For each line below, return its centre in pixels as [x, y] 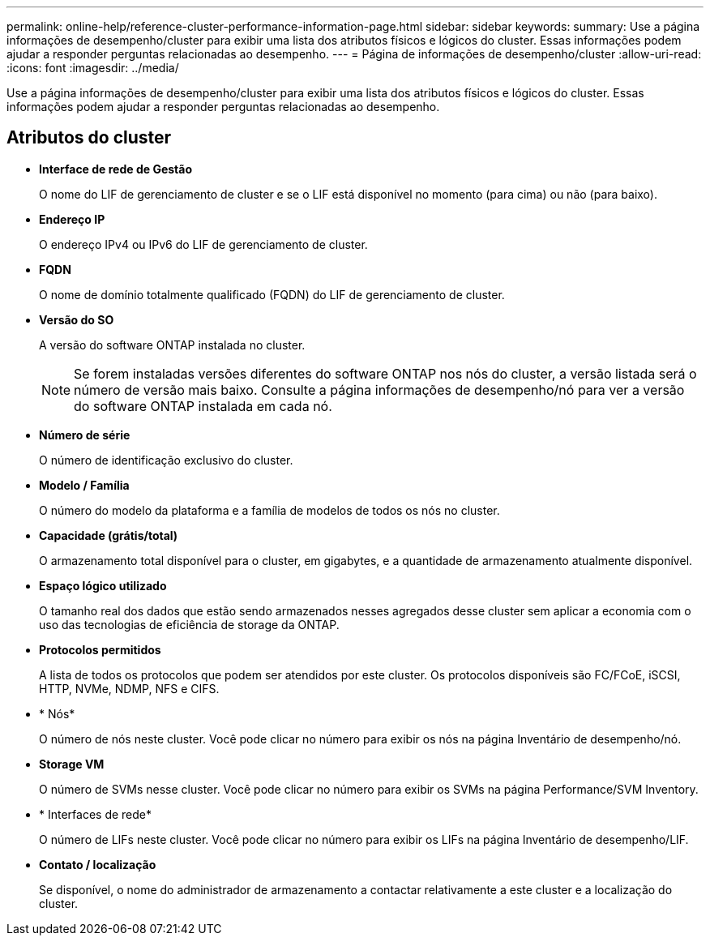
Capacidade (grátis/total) [109, 535]
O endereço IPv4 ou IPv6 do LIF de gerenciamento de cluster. [203, 244]
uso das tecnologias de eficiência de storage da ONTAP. [189, 624]
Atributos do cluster [89, 138]
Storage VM [72, 764]
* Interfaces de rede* [96, 814]
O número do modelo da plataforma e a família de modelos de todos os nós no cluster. [269, 510]
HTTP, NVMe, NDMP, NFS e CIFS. [129, 688]
